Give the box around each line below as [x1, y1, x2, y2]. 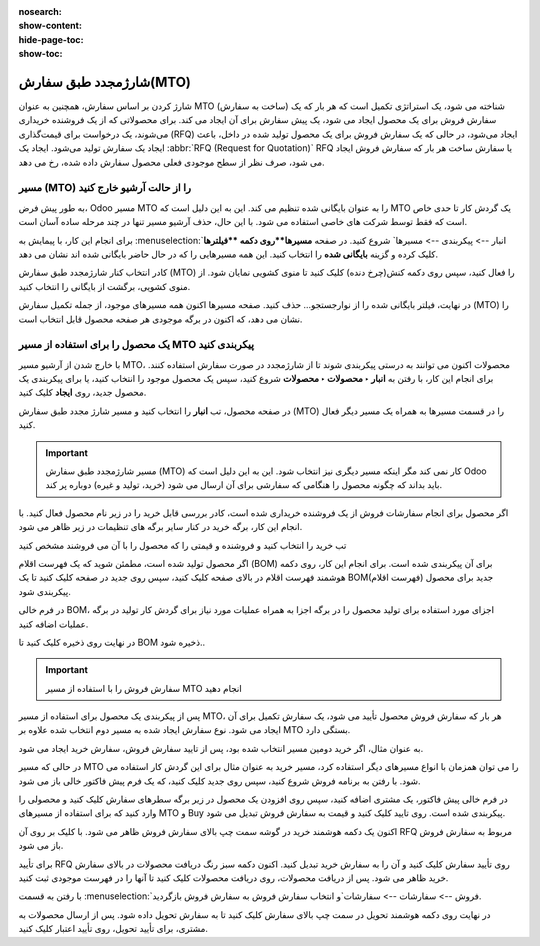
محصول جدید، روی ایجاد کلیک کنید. [18, 386, 147, 399]
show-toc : [18, 48, 63, 60]
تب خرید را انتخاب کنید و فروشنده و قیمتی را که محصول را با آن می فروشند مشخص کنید [18, 539, 347, 551]
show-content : [18, 20, 82, 32]
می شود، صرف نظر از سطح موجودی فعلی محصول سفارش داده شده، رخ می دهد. [18, 156, 325, 168]
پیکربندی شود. [18, 585, 72, 597]
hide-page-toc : [18, 33, 84, 45]
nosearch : [18, 6, 62, 17]
